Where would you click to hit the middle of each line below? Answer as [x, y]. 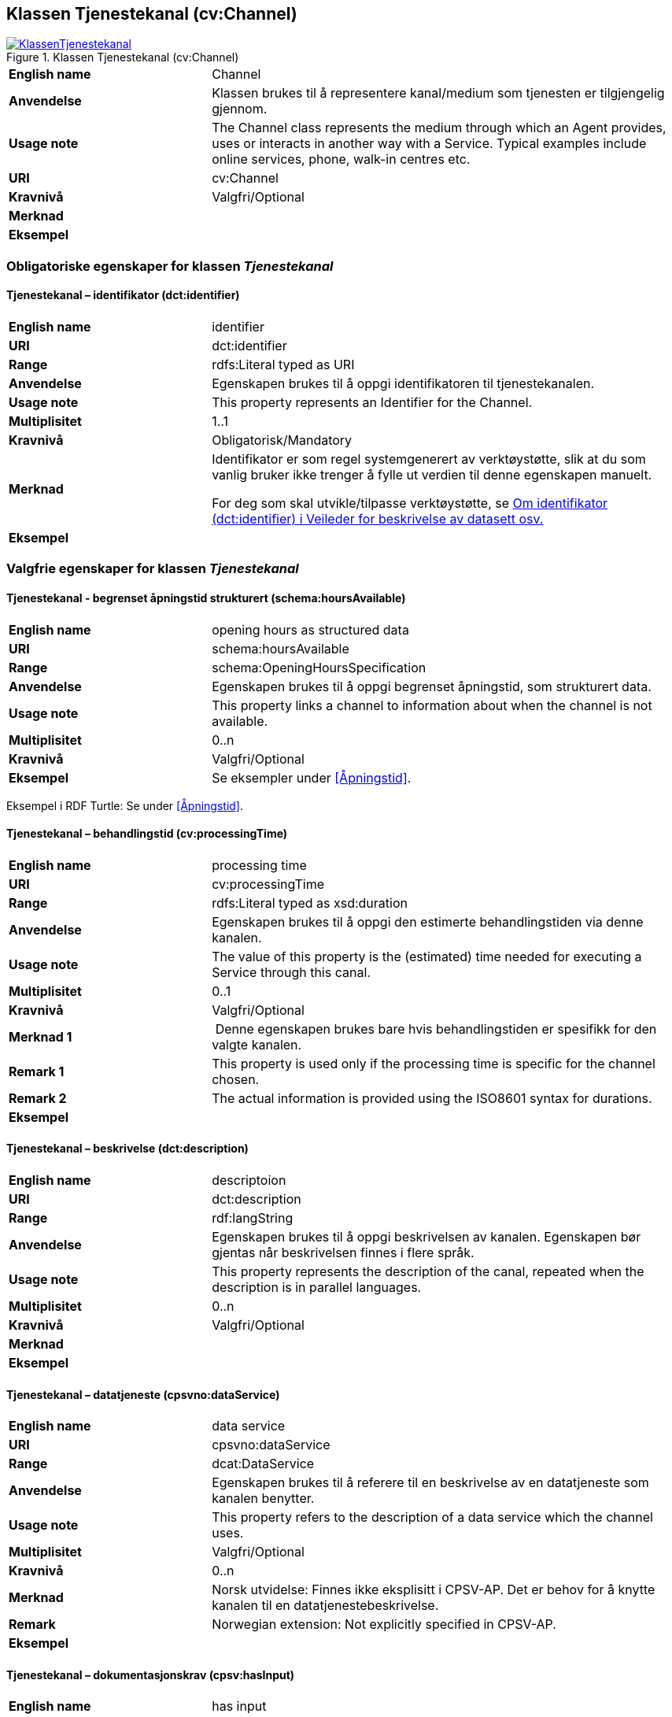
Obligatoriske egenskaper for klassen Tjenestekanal [170, 266]
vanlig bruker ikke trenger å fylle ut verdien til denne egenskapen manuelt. [432, 475]
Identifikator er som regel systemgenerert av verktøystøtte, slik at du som [429, 459]
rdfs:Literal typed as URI [283, 365]
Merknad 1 [41, 1036]
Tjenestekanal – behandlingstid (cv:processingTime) [147, 834]
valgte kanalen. [257, 1044]
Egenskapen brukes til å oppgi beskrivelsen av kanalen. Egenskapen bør [426, 1237]
